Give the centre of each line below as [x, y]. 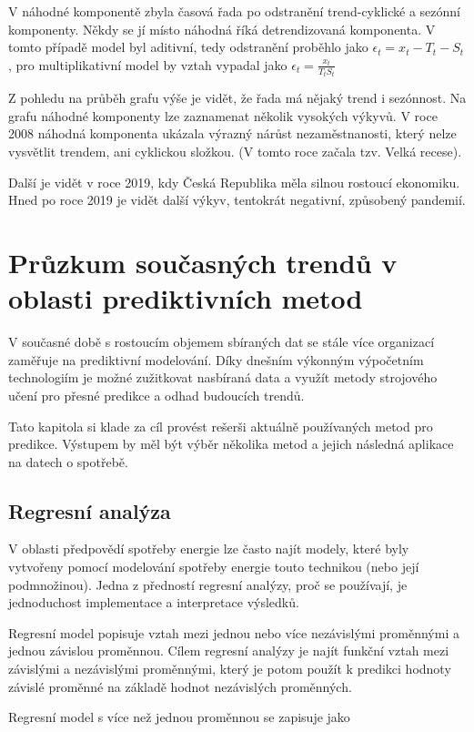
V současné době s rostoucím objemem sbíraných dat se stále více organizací [222, 342]
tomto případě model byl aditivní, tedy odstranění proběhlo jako [188, 47]
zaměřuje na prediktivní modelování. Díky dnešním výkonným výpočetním [216, 359]
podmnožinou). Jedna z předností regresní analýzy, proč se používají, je [208, 584]
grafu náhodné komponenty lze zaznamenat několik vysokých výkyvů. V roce [223, 115]
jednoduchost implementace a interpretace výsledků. [154, 602]
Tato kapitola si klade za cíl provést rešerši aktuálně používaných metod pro [221, 426]
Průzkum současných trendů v [203, 262]
